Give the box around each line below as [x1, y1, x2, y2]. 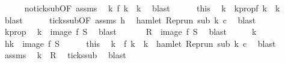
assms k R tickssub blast [4, 49, 126, 61]
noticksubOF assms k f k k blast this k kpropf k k [24, 2, 280, 14]
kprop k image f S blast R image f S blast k [4, 25, 257, 38]
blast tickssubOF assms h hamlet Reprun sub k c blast [4, 13, 256, 26]
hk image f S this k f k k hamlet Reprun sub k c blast [4, 37, 276, 49]
